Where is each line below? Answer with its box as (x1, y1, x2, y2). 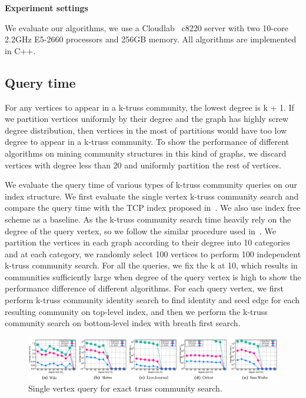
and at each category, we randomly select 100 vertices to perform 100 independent (5, 247, 301, 260)
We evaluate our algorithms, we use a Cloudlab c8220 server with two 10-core (5, 21, 288, 34)
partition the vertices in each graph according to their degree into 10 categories (5, 236, 290, 248)
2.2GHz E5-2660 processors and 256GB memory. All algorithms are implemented (5, 33, 297, 45)
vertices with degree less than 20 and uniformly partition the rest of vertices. (5, 158, 281, 171)
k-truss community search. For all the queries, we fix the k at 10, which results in (5, 259, 298, 271)
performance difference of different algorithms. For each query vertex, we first (5, 282, 284, 294)
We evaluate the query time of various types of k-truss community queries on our (5, 178, 297, 191)
